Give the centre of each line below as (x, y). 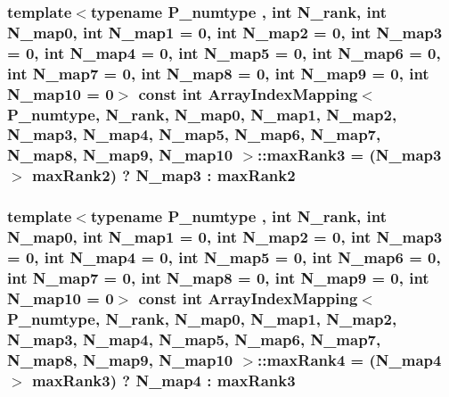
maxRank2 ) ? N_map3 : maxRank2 (163, 175)
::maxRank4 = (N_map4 (350, 359)
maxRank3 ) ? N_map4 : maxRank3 (163, 380)
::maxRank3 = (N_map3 (350, 155)
